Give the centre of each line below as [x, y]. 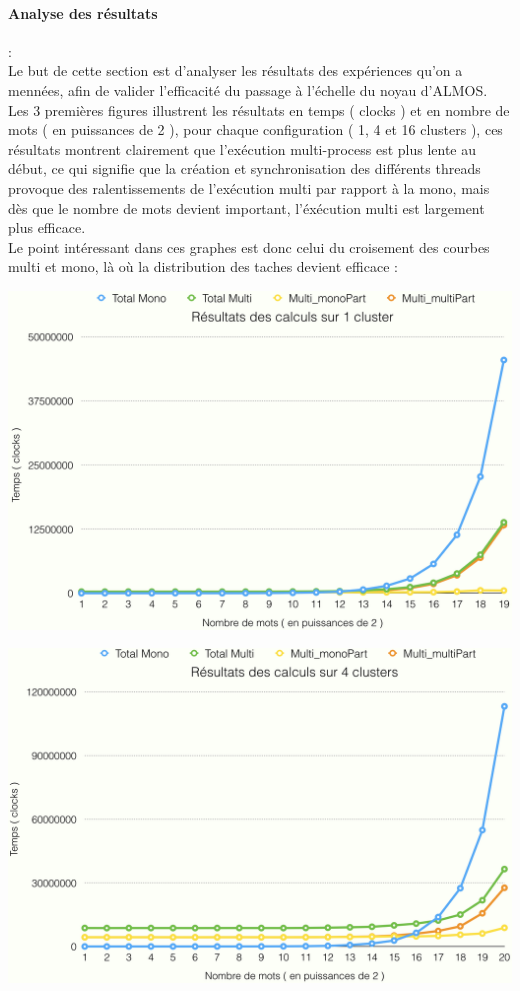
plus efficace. [47, 227]
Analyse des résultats [83, 12]
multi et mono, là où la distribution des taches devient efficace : [203, 266]
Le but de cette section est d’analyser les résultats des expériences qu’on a [235, 70]
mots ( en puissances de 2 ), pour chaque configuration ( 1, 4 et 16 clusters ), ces [255, 129]
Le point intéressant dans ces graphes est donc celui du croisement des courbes [249, 246]
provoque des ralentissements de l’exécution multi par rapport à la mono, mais [249, 187]
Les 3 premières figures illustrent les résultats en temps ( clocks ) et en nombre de [259, 109]
